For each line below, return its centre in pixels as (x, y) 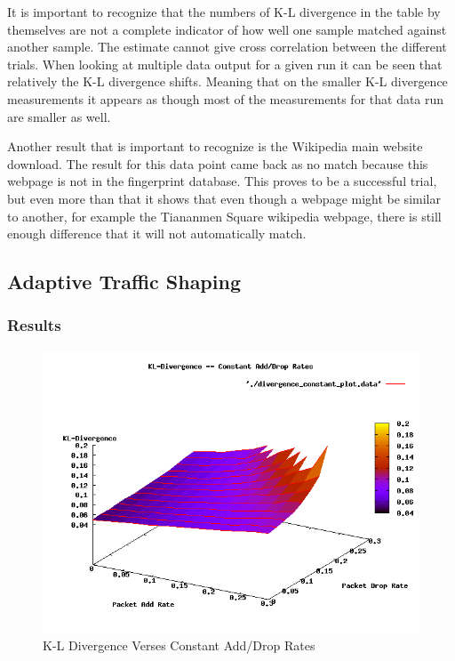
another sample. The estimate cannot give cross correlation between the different (227, 47)
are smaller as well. (59, 116)
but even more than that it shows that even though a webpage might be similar (224, 198)
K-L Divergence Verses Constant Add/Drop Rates (179, 645)
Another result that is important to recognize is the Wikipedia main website (215, 146)
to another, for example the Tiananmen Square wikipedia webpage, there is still (224, 216)
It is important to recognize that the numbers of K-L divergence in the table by (224, 12)
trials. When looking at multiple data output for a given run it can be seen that (225, 64)
